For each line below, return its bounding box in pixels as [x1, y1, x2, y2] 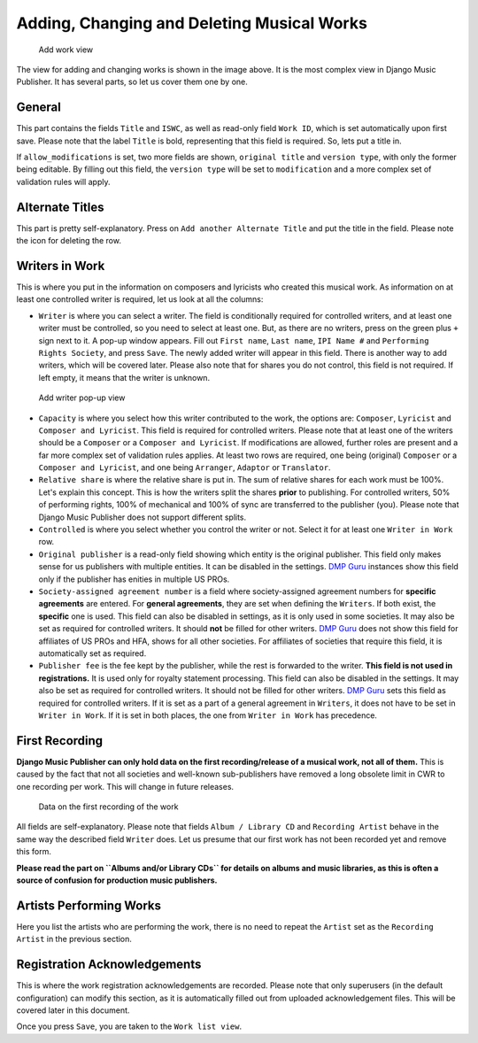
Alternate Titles [16, 199, 105, 214]
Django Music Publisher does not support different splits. [38, 512, 247, 522]
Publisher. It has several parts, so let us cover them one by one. [16, 76, 248, 88]
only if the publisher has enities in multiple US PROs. [38, 574, 230, 584]
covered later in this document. [16, 1005, 130, 1016]
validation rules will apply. [16, 176, 111, 187]
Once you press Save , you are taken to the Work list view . [16, 1021, 243, 1031]
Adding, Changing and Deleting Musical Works [16, 13, 367, 33]
